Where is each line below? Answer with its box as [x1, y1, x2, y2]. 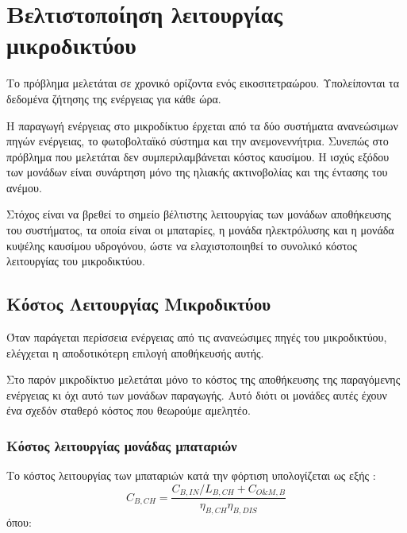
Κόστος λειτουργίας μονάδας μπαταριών [6, 435, 237, 455]
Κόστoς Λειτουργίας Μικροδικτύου [6, 292, 271, 316]
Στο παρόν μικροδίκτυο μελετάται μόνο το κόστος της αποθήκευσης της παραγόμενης [6, 371, 401, 388]
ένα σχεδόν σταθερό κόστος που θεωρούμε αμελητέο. [6, 402, 251, 419]
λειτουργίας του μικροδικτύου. [6, 253, 145, 269]
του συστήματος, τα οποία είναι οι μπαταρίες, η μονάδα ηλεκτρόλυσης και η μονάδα [6, 222, 394, 238]
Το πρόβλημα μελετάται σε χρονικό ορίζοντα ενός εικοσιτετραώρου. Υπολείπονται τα [6, 75, 400, 91]
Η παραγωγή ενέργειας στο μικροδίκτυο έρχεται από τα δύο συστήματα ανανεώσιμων [6, 117, 398, 133]
